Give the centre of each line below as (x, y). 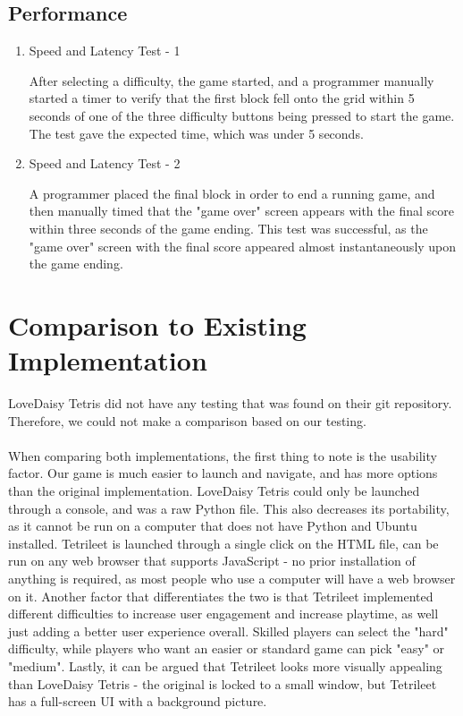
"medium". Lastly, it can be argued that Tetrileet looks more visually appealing (225, 665)
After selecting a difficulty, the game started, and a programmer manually (231, 80)
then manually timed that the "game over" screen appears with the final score (241, 211)
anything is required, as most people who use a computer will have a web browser (232, 578)
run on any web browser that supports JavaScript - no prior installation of (212, 561)
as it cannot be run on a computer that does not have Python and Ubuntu (213, 526)
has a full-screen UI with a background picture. (138, 701)
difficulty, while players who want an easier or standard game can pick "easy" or (227, 648)
